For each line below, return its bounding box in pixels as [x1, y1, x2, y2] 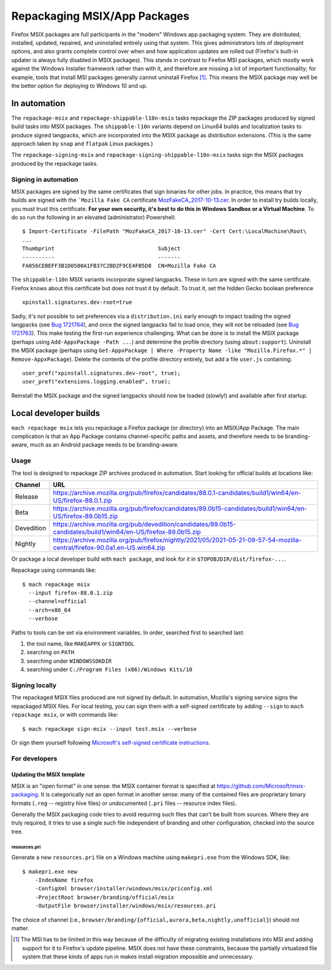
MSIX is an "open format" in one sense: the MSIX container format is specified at [11, 782, 216, 790]
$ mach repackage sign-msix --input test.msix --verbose [22, 725, 197, 733]
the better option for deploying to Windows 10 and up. [11, 82, 148, 89]
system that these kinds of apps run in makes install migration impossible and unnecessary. [22, 953, 254, 960]
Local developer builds [11, 408, 101, 418]
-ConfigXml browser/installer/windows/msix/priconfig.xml [34, 885, 213, 892]
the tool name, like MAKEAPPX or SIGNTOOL [26, 640, 135, 647]
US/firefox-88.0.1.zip [53, 496, 113, 504]
